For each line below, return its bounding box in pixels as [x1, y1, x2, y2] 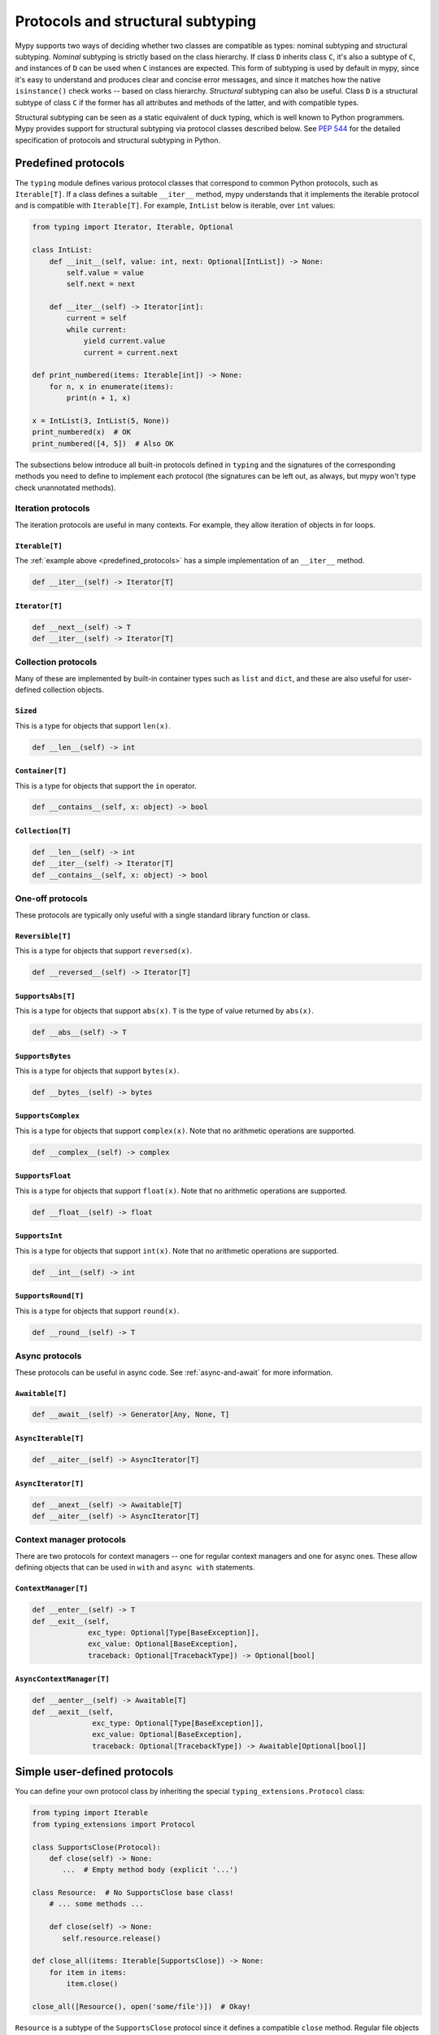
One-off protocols [15, 893, 89, 904]
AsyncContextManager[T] [15, 1674, 110, 1684]
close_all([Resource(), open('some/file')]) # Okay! [32, 2002, 251, 2011]
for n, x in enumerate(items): [49, 382, 174, 391]
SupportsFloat [15, 1171, 72, 1180]
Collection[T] [15, 826, 72, 836]
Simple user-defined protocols [15, 1765, 174, 1779]
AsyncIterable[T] [15, 1433, 85, 1443]
